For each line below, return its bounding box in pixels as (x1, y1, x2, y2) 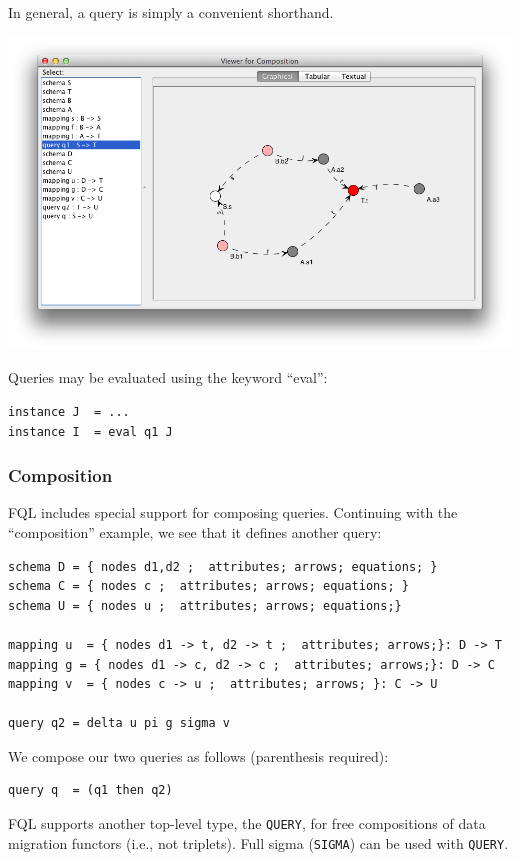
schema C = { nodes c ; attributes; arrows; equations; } (8, 579, 409, 594)
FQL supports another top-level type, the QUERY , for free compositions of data (8, 813, 486, 834)
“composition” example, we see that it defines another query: (8, 521, 382, 542)
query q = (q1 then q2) (8, 783, 173, 798)
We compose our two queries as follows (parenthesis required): (8, 745, 389, 766)
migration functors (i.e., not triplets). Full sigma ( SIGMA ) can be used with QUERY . (8, 832, 509, 853)
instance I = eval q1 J (8, 424, 173, 439)
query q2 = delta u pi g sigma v (8, 716, 230, 731)
